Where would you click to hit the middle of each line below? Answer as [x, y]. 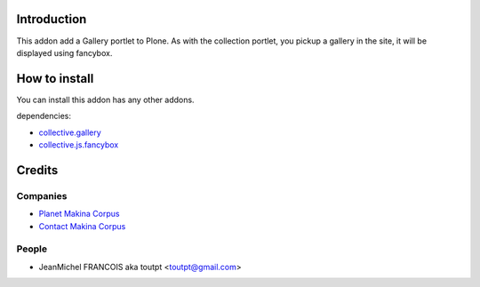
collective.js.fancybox [79, 144]
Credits [37, 170]
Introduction [52, 19]
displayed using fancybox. [64, 52]
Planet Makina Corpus [79, 214]
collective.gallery [70, 132]
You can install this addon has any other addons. [105, 100]
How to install [55, 79]
